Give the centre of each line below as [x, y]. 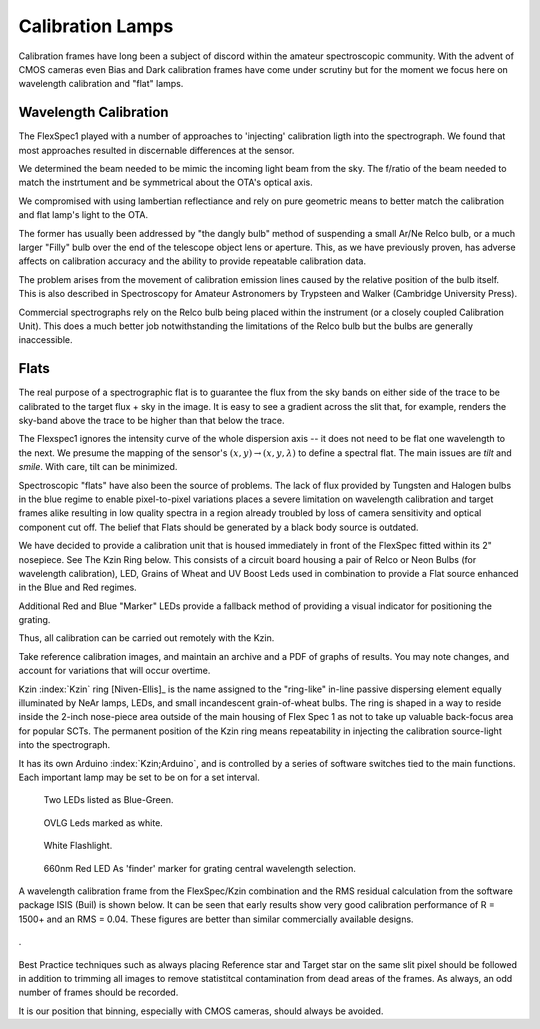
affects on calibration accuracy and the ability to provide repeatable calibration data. [192, 261]
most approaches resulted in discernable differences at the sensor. [156, 150]
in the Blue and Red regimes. [77, 587]
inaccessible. [46, 340]
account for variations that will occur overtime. [114, 671]
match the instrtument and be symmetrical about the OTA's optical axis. [166, 182]
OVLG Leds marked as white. [103, 822]
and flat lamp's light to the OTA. [83, 215]
